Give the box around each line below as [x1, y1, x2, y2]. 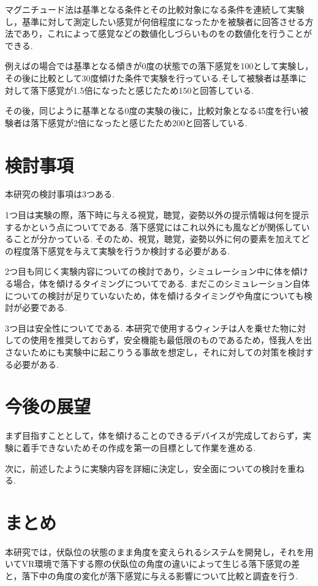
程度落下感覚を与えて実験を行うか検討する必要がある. [13, 244, 230, 257]
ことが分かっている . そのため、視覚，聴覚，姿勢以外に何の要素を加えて [13, 232, 301, 245]
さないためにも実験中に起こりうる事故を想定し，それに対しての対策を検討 [5, 346, 305, 358]
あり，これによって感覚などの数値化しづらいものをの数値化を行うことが [21, 27, 312, 40]
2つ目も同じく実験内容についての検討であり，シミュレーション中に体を [5, 265, 291, 278]
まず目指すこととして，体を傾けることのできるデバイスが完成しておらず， [5, 429, 303, 442]
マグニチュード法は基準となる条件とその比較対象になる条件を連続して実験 [5, 3, 305, 15]
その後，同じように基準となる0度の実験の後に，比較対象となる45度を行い [5, 104, 300, 117]
